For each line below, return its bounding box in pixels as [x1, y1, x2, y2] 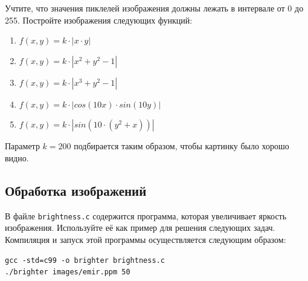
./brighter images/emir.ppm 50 [5, 268, 130, 277]
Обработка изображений [5, 181, 147, 199]
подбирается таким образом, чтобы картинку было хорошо [74, 140, 289, 152]
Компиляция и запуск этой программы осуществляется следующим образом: [5, 233, 286, 246]
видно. [5, 151, 29, 164]
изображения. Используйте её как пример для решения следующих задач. [5, 221, 275, 234]
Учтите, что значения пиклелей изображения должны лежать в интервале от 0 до [5, 2, 304, 14]
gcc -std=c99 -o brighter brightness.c [5, 256, 165, 265]
